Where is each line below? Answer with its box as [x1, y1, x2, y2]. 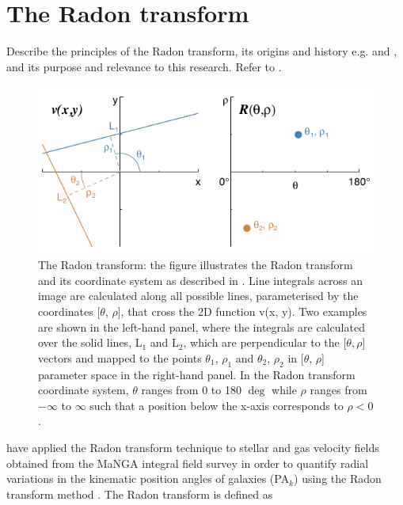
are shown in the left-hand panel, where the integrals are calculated [38, 318, 365, 335]
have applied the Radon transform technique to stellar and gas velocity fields [6, 439, 379, 455]
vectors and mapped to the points [38, 349, 202, 366]
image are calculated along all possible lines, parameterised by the [38, 287, 359, 304]
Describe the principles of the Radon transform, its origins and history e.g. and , [6, 43, 397, 59]
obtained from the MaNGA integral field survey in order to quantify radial [6, 454, 369, 471]
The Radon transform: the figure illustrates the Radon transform [38, 256, 353, 273]
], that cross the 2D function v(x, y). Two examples [117, 303, 367, 320]
